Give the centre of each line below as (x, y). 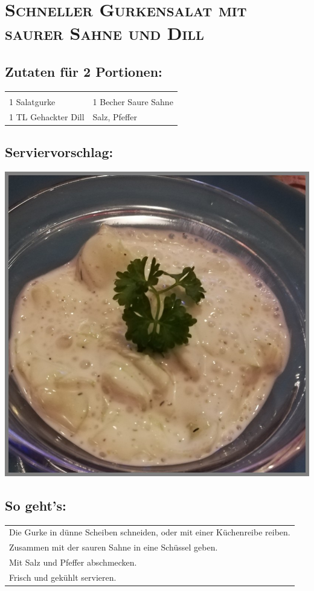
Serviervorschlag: (59, 152)
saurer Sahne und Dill (104, 33)
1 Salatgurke (32, 101)
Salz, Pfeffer (115, 116)
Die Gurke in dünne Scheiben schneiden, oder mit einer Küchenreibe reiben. (150, 532)
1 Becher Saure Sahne (133, 101)
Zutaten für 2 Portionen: (84, 71)
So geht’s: (36, 505)
